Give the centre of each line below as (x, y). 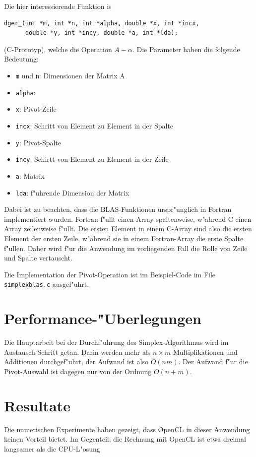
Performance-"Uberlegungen (103, 318)
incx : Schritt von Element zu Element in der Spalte (95, 125)
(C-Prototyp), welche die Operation (58, 49)
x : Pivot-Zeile (36, 109)
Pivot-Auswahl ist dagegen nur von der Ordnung (78, 371)
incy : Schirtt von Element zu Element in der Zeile (92, 159)
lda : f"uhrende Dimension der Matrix (72, 192)
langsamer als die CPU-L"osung (52, 448)
